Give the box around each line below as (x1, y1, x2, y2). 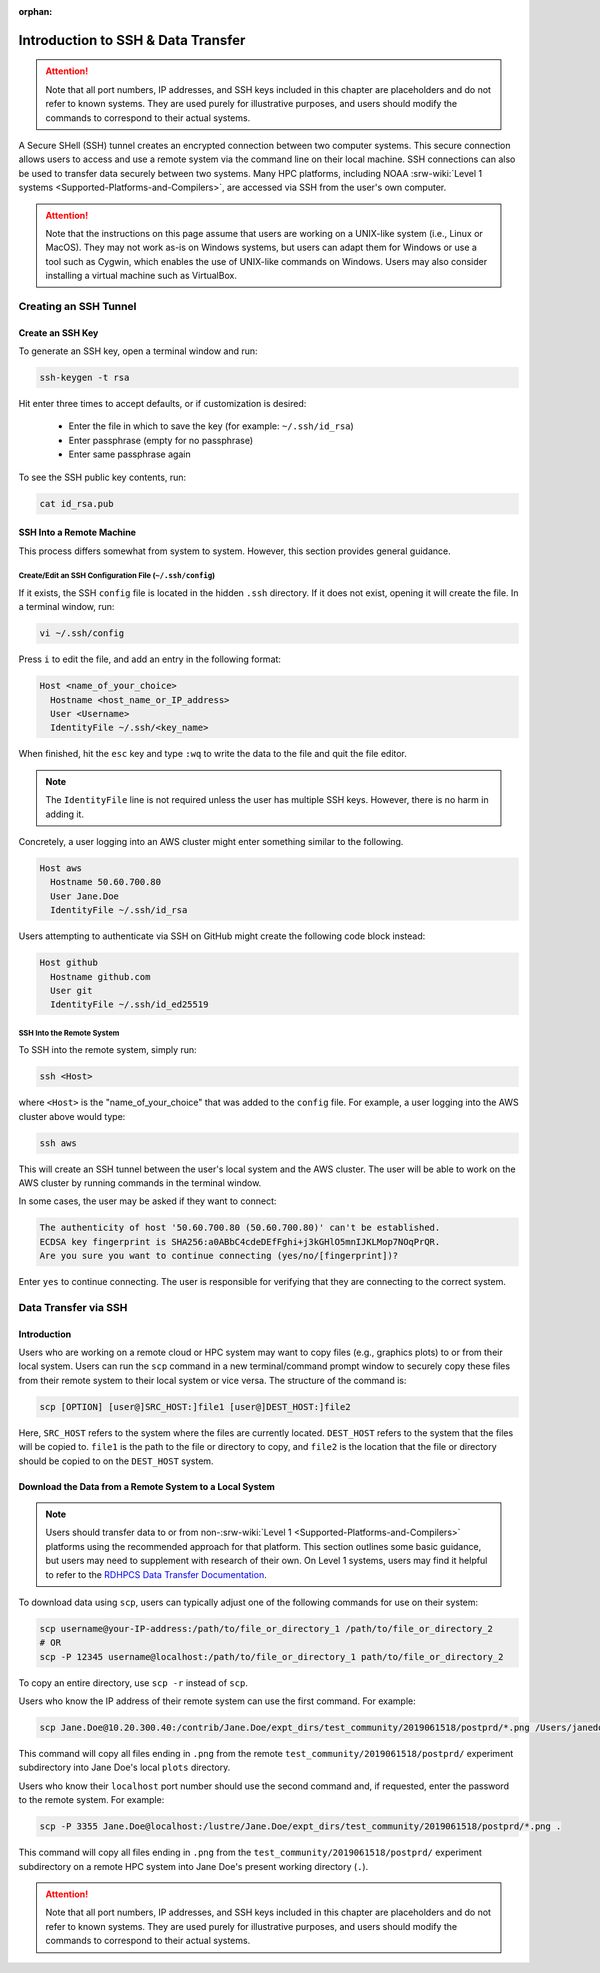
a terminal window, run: (18, 601, 115, 613)
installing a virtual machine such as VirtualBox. (45, 270, 237, 282)
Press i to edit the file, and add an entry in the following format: (18, 653, 282, 665)
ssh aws (39, 1137, 77, 1149)
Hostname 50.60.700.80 (50, 876, 162, 888)
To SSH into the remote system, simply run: (18, 1044, 197, 1056)
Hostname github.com (50, 971, 151, 982)
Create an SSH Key (18, 326, 99, 339)
